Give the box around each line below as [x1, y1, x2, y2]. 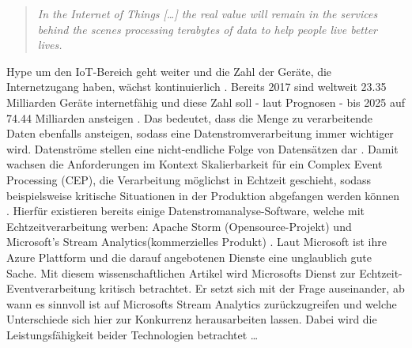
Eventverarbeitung [6, 280, 96, 297]
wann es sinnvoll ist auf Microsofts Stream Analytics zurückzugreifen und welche [6, 295, 397, 312]
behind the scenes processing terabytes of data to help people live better [37, 21, 378, 37]
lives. [37, 36, 62, 53]
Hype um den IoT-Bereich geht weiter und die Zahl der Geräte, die [6, 62, 332, 79]
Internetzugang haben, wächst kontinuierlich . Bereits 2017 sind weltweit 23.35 [6, 78, 387, 95]
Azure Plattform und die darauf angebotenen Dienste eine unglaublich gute [6, 248, 372, 265]
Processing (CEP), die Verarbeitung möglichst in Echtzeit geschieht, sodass [6, 171, 372, 187]
